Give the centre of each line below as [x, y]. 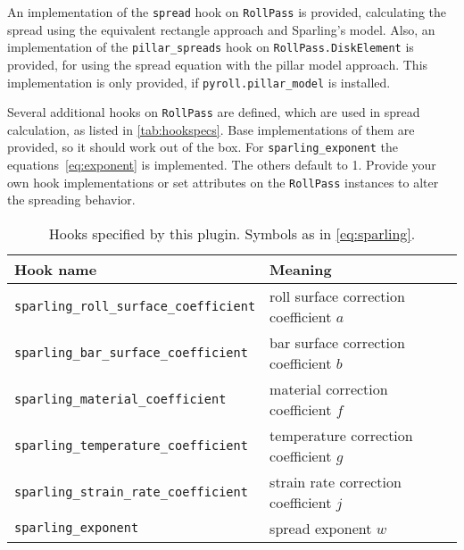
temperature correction [341, 435]
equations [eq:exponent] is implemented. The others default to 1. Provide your [222, 165]
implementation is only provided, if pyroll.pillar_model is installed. [199, 82]
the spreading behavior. [71, 200]
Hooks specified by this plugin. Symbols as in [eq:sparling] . [232, 233]
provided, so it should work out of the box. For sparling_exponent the [203, 147]
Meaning [301, 269]
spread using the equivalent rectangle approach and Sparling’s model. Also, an [221, 29]
